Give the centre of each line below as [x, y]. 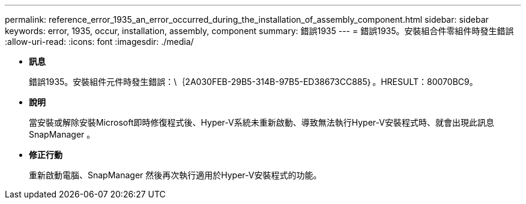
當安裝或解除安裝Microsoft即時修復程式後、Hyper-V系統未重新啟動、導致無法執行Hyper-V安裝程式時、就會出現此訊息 [261, 122]
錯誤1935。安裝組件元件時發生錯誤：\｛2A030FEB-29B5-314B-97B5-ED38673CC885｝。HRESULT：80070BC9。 [253, 82]
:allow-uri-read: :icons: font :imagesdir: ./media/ [99, 42]
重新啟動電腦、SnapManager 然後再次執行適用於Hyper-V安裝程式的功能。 [175, 175]
